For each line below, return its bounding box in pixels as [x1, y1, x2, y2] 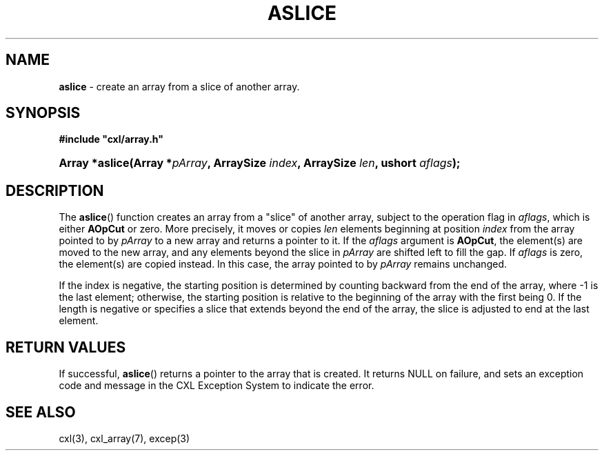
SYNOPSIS [6, 104, 81, 122]
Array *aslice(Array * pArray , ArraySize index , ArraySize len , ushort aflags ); [59, 156, 461, 170]
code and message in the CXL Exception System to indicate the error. [59, 379, 374, 392]
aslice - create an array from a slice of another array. [59, 80, 300, 92]
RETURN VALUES [6, 338, 126, 356]
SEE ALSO [6, 403, 76, 421]
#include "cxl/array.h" [59, 133, 164, 146]
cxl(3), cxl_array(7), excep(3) [59, 432, 190, 444]
